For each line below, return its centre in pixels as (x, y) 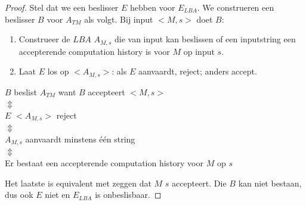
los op (58, 71)
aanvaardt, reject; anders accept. (197, 71)
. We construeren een (236, 7)
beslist (25, 91)
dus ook (19, 195)
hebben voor (153, 7)
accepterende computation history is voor (94, 51)
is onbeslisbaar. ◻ (128, 195)
